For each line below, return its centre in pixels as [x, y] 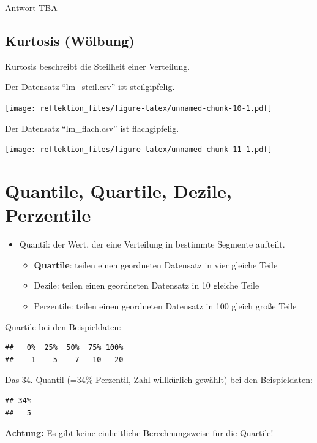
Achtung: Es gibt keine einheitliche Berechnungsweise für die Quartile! [139, 433]
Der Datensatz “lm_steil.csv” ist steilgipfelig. [90, 87]
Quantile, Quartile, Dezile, [118, 191]
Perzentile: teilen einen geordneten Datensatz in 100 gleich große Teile [165, 305]
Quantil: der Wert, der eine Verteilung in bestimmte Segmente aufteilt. [152, 244]
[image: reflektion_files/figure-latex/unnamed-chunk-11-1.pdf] [139, 150]
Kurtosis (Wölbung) [70, 40]
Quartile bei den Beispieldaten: [63, 326]
